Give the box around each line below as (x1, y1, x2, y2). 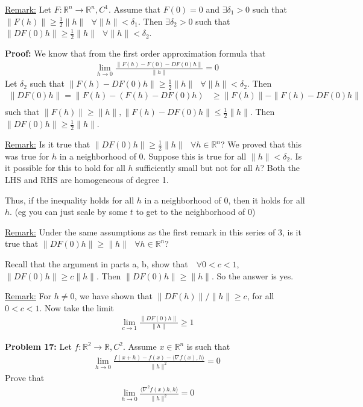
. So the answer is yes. (211, 269, 294, 282)
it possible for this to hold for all (5, 161, 125, 174)
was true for (5, 149, 49, 162)
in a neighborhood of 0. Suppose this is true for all (59, 149, 247, 162)
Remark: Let (5, 3, 52, 15)
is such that (186, 340, 230, 352)
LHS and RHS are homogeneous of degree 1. (5, 173, 169, 186)
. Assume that (108, 3, 160, 15)
